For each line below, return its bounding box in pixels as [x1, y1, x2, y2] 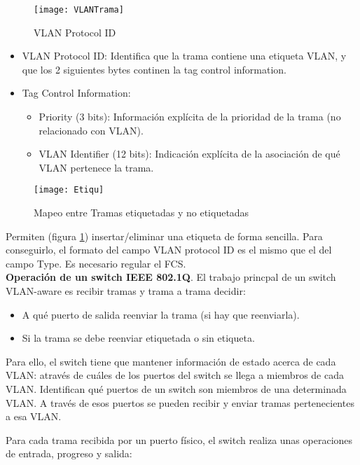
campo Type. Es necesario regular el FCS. [6, 256, 186, 270]
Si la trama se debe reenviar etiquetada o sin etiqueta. [22, 331, 255, 345]
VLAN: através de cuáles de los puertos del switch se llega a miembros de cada [6, 368, 344, 382]
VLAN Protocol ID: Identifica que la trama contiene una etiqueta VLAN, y [22, 48, 347, 63]
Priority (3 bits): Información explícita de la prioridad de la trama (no [39, 109, 341, 124]
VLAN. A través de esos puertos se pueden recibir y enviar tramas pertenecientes [6, 395, 354, 410]
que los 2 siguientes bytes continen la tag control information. [22, 62, 287, 76]
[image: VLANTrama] [34, 5, 124, 15]
